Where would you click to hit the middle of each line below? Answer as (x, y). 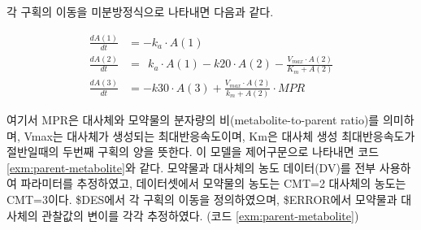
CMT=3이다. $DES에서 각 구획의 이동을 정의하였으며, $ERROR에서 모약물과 (202, 200)
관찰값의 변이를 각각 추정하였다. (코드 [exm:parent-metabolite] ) (200, 215)
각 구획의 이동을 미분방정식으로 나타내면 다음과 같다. (140, 11)
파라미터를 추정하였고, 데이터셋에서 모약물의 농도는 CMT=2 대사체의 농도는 (213, 183)
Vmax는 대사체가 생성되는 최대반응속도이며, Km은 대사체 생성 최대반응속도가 (219, 135)
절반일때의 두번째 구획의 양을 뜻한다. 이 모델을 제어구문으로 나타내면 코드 (193, 152)
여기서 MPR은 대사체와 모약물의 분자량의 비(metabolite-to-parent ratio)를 (193, 120)
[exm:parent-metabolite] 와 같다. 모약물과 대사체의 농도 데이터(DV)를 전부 (191, 167)
